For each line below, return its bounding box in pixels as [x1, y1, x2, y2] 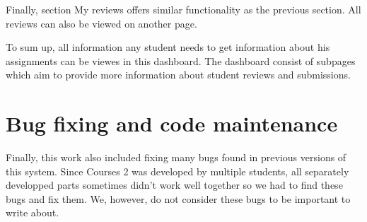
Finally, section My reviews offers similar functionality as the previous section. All [6, 2, 361, 16]
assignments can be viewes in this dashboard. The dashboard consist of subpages [6, 53, 356, 68]
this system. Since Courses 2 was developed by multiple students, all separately [6, 163, 349, 178]
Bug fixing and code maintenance [6, 109, 338, 138]
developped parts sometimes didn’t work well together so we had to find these [6, 177, 343, 192]
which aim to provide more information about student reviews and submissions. [6, 67, 351, 82]
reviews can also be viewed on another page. [6, 16, 197, 30]
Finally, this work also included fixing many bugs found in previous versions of [6, 150, 346, 165]
